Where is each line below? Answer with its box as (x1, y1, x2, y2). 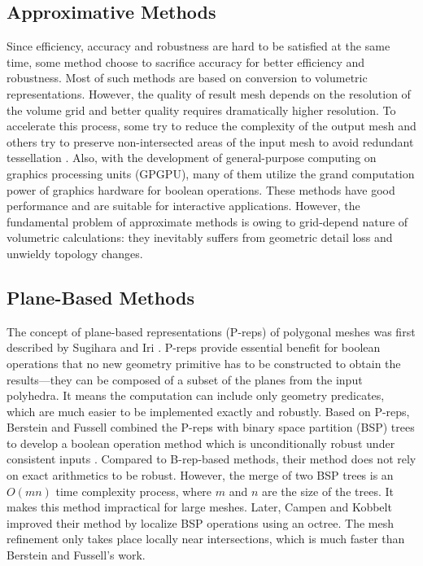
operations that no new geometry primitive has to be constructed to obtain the (7, 354, 401, 371)
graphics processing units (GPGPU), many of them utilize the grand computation (7, 165, 415, 182)
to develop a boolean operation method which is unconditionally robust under (7, 434, 395, 451)
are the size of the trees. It (261, 482, 394, 499)
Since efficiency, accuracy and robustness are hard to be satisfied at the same (7, 37, 390, 55)
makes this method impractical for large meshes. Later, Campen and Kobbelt (7, 498, 392, 516)
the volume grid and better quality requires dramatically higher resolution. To (7, 101, 396, 118)
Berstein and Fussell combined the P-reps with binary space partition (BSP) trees (7, 419, 415, 436)
